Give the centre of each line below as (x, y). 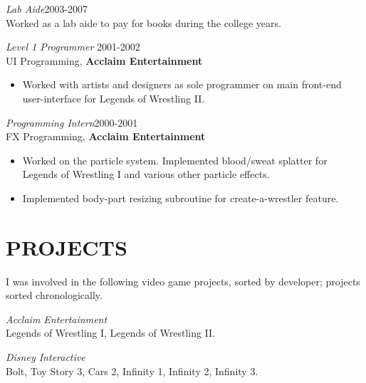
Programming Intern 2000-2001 (72, 122)
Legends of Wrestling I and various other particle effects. (146, 174)
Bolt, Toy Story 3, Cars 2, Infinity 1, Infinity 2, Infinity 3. (132, 371)
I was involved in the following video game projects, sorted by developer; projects (183, 281)
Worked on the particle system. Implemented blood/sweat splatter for (175, 160)
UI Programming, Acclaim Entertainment (104, 60)
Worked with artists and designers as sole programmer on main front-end (182, 84)
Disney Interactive (46, 357)
